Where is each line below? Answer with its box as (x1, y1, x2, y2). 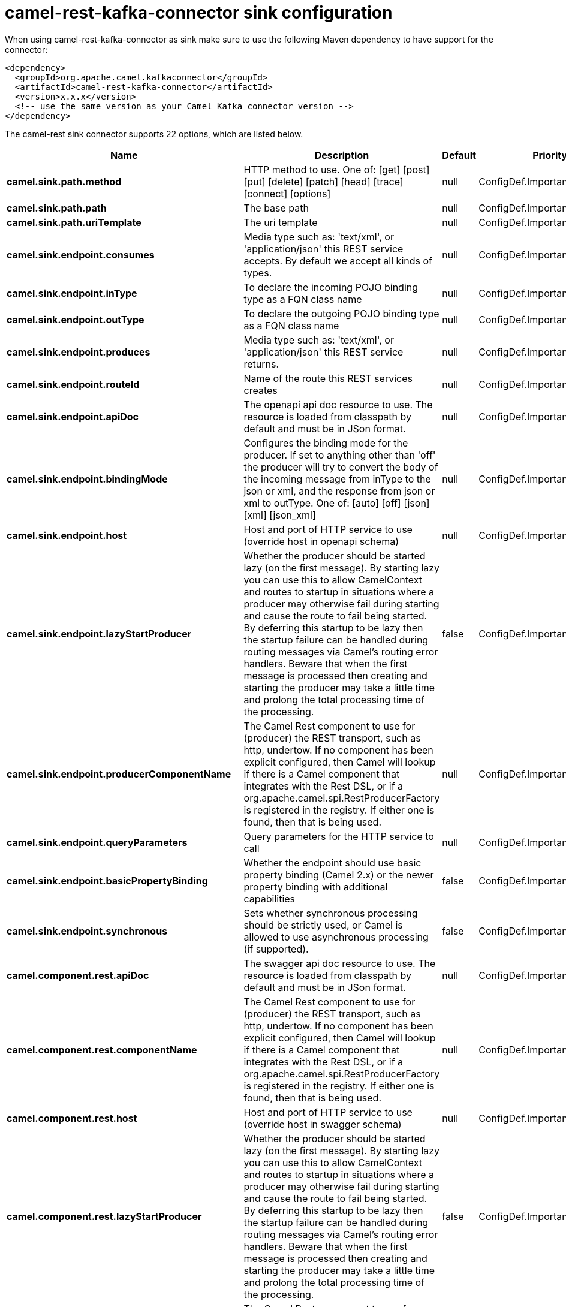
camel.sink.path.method (7, 175, 122, 188)
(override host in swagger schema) (243, 1118, 402, 1130)
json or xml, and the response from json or (243, 484, 435, 497)
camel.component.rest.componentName (7, 1043, 197, 1056)
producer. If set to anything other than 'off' (243, 448, 436, 461)
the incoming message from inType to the (243, 472, 431, 485)
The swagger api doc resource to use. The (243, 957, 436, 969)
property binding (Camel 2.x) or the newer (243, 868, 434, 881)
